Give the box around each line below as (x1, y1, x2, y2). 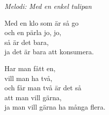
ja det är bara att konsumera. (4, 46, 94, 57)
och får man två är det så (4, 82, 81, 93)
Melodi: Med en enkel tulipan (4, 1, 92, 11)
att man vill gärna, (4, 92, 62, 102)
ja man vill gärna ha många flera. (4, 102, 106, 112)
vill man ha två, (4, 73, 53, 83)
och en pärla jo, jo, (4, 27, 62, 38)
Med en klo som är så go (4, 17, 79, 28)
